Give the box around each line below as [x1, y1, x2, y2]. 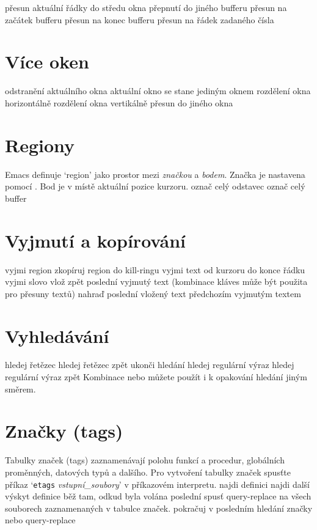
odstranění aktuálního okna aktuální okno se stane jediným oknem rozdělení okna [5, 84, 311, 97]
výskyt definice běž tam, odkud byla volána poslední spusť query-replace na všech [5, 490, 312, 502]
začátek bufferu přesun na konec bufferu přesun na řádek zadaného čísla [5, 13, 274, 26]
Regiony [5, 132, 75, 157]
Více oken [5, 49, 89, 74]
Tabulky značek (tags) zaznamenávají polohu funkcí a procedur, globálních [5, 454, 285, 466]
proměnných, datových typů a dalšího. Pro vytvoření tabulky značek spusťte [5, 465, 291, 478]
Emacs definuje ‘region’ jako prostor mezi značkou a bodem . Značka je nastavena [5, 167, 305, 180]
